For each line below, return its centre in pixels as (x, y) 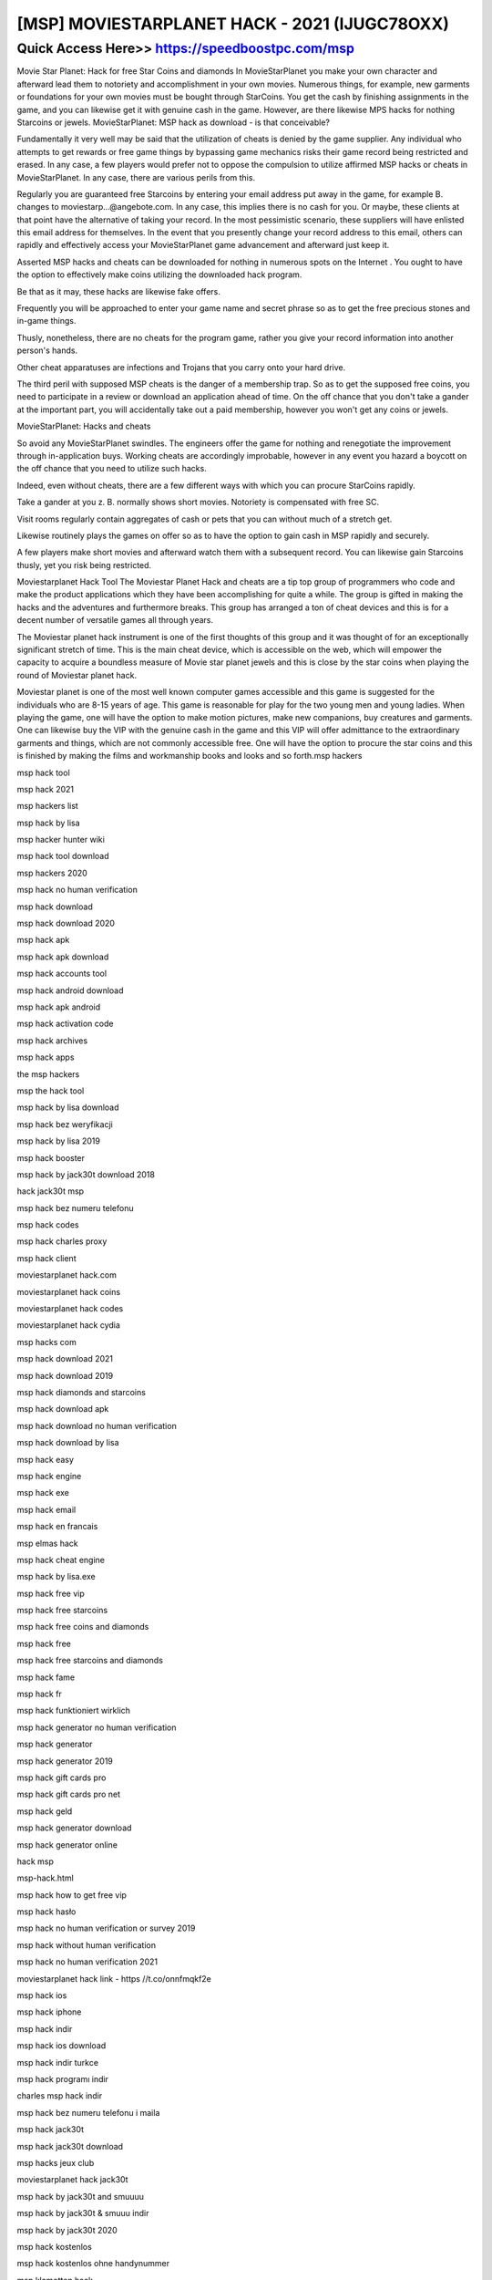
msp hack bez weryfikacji (65, 1124)
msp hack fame (46, 1677)
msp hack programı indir (63, 2079)
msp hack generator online (67, 1845)
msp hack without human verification (87, 1945)
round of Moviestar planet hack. (77, 675)
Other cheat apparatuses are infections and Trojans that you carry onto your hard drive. (181, 367)
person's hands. (47, 350)
